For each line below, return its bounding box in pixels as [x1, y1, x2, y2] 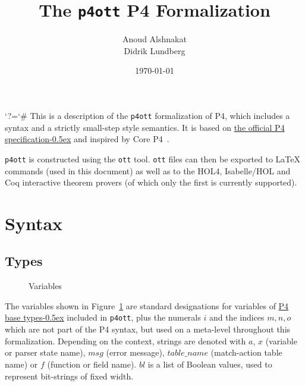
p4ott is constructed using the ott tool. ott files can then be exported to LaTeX [5, 152, 301, 165]
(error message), [106, 346, 165, 359]
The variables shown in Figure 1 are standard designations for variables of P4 [5, 299, 289, 312]
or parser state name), [5, 346, 86, 359]
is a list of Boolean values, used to [147, 357, 272, 370]
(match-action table [210, 346, 282, 359]
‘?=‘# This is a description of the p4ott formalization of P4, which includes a [5, 109, 290, 122]
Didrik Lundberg [124, 44, 185, 57]
